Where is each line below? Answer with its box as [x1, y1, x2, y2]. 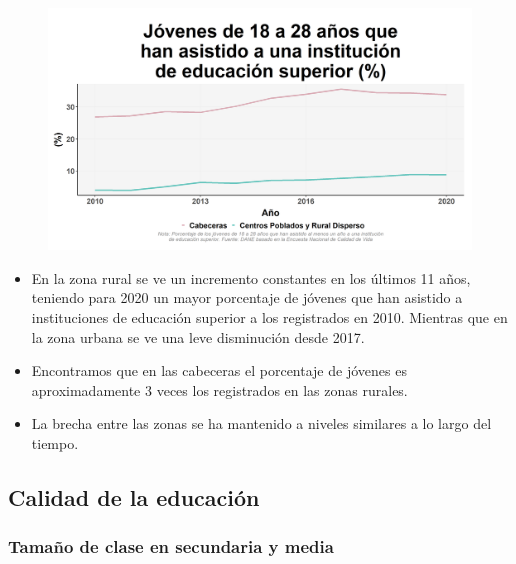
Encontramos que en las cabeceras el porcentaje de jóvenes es [31, 360, 407, 381]
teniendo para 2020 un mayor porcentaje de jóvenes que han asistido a [31, 287, 463, 308]
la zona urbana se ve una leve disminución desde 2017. [31, 326, 365, 347]
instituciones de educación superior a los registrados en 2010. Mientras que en [31, 307, 508, 327]
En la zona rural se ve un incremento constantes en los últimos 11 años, [31, 267, 471, 288]
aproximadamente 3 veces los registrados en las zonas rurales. [31, 379, 408, 400]
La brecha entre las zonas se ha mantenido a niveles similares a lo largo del [31, 413, 492, 434]
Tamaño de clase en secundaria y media [8, 534, 334, 559]
